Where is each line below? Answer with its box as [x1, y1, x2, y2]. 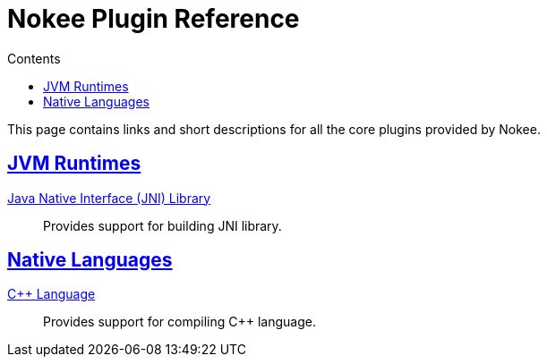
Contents [7, 50, 61, 66]
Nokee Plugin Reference [7, 4, 300, 34]
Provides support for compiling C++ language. [43, 314, 316, 330]
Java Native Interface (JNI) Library [7, 190, 211, 206]
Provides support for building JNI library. [43, 217, 282, 233]
